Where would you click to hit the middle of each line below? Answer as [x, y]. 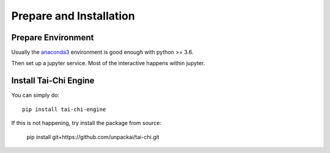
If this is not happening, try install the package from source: [86, 123]
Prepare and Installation [73, 16]
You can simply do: [35, 95]
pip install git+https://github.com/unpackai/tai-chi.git [93, 137]
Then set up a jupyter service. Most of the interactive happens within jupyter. [108, 63]
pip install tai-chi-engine [64, 109]
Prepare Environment [53, 37]
